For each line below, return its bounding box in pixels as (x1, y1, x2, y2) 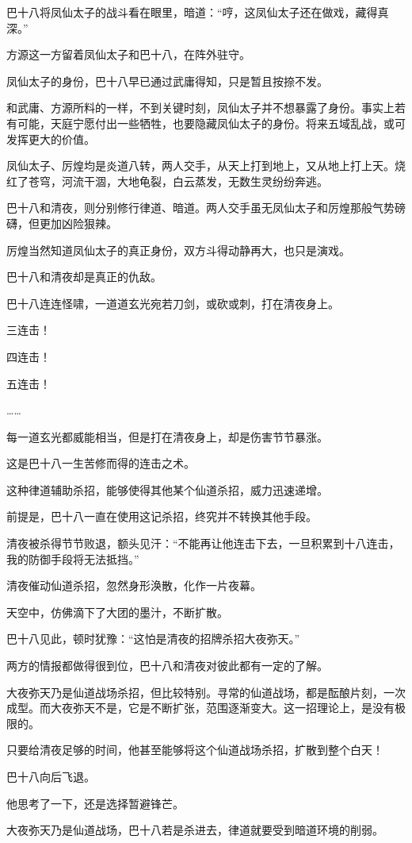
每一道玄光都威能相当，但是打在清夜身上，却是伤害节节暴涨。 (6, 428, 328, 445)
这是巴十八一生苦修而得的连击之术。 (6, 455, 195, 472)
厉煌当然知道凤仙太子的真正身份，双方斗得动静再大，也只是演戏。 (6, 241, 350, 258)
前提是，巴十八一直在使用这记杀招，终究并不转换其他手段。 (6, 508, 317, 525)
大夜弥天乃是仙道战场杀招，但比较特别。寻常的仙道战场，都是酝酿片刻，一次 (6, 683, 406, 700)
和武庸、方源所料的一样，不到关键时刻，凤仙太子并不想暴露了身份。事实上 (6, 99, 395, 116)
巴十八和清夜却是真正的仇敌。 (6, 268, 162, 285)
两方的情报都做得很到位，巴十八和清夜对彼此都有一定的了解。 (6, 657, 328, 674)
